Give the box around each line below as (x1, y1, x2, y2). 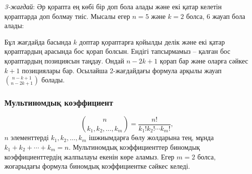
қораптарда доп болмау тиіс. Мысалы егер (4, 11, 130, 21)
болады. (41, 75, 65, 85)
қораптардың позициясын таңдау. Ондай (4, 55, 124, 65)
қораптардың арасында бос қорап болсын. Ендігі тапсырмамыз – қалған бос (4, 46, 231, 56)
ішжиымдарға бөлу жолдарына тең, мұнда (89, 132, 214, 142)
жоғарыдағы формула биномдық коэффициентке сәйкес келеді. (4, 161, 190, 171)
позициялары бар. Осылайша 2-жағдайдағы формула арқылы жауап (22, 65, 222, 75)
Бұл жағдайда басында (4, 36, 71, 47)
